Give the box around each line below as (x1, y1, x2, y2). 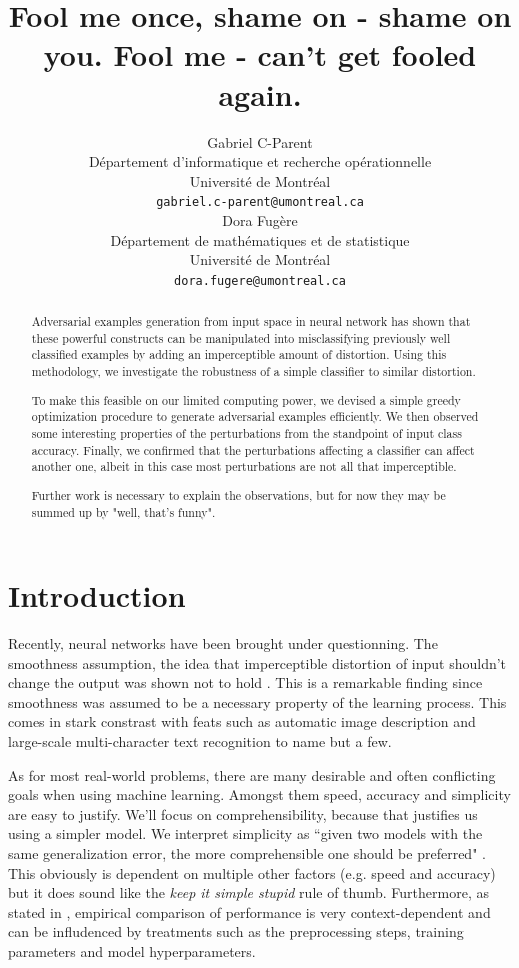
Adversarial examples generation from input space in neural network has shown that (31, 313, 471, 330)
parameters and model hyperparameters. (8, 941, 256, 962)
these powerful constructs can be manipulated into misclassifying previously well (31, 329, 451, 346)
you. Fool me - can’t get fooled (43, 34, 477, 75)
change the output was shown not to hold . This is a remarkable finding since (8, 672, 483, 693)
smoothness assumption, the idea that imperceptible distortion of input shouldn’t (8, 652, 507, 673)
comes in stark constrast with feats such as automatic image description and (8, 711, 476, 732)
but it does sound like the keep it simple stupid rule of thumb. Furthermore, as (8, 882, 489, 903)
